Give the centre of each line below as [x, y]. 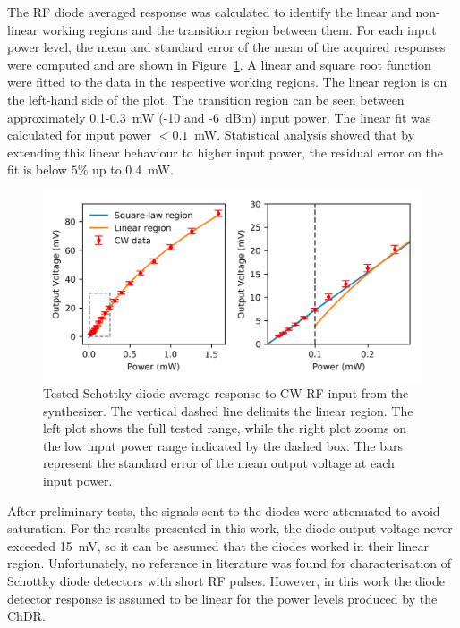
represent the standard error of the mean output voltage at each [219, 463]
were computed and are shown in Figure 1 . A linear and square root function [219, 64]
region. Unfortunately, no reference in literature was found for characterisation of [230, 563]
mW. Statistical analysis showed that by [305, 135]
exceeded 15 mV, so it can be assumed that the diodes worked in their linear [218, 545]
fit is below [37, 170]
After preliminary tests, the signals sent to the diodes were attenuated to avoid [224, 510]
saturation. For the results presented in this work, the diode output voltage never [230, 528]
